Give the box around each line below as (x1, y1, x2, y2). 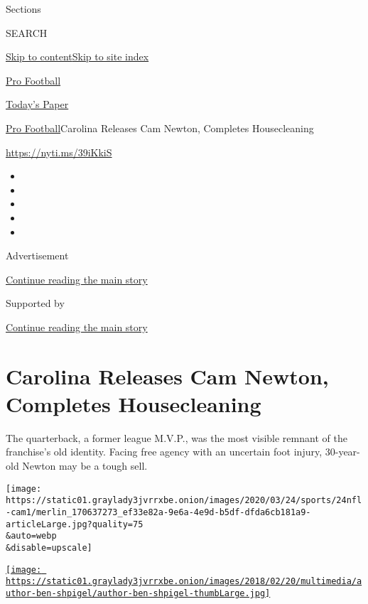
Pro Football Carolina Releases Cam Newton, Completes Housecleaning (6, 120, 314, 135)
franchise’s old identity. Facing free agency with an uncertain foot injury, (6, 444, 323, 459)
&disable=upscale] (6, 542, 92, 553)
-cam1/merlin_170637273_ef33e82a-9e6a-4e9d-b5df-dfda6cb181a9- (6, 507, 311, 517)
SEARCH (6, 25, 48, 40)
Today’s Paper (6, 97, 69, 112)
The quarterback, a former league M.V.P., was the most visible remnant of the (6, 430, 347, 445)
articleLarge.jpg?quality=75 (6, 519, 144, 529)
